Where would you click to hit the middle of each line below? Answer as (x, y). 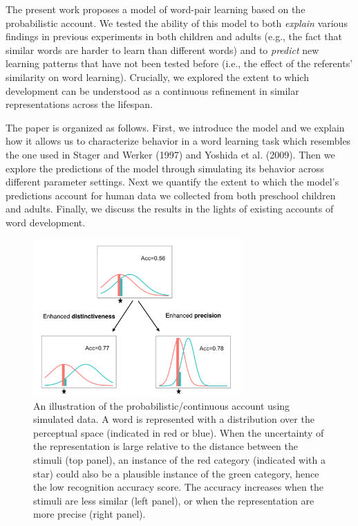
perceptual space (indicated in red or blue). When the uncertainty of (179, 432)
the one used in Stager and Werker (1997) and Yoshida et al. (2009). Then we (170, 154)
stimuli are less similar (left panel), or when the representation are (174, 500)
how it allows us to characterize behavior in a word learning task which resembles (178, 141)
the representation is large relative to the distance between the (166, 446)
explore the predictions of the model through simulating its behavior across (165, 168)
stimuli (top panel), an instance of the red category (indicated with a (179, 459)
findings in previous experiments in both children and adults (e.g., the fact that (174, 36)
